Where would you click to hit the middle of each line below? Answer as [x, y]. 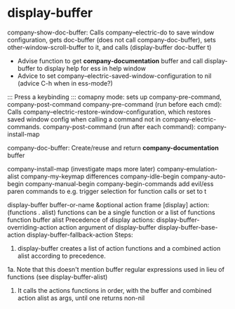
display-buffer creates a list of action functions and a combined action [119, 248]
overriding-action [32, 227]
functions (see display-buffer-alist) [58, 277]
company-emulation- [187, 169]
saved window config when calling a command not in [84, 119]
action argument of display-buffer [107, 227]
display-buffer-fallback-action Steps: [80, 235]
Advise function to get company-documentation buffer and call [110, 60]
